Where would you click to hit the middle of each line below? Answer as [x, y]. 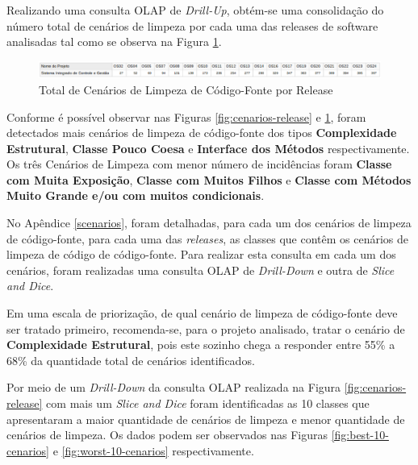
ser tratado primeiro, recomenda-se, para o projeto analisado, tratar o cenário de [206, 328]
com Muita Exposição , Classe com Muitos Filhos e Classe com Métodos [209, 179]
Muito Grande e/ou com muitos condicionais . [136, 195]
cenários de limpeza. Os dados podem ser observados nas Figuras [167, 435]
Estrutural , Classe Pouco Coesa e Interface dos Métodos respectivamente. [208, 148]
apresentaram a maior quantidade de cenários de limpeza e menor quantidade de [206, 419]
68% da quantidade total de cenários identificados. [131, 360]
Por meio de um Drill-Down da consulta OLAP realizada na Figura [174, 387]
